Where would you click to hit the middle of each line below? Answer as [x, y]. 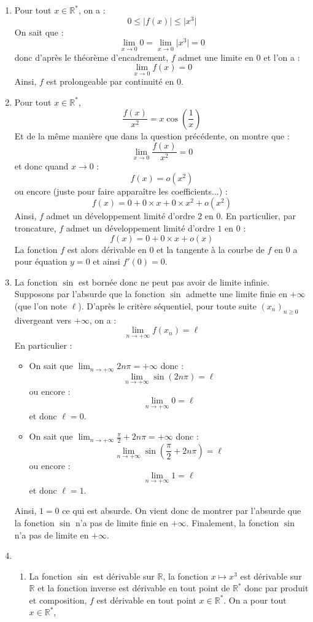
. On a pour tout [255, 600]
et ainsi [106, 261]
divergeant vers [43, 320]
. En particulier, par [258, 216]
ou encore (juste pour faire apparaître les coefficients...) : [121, 191]
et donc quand [41, 166]
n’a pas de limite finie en [122, 522]
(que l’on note [41, 305]
